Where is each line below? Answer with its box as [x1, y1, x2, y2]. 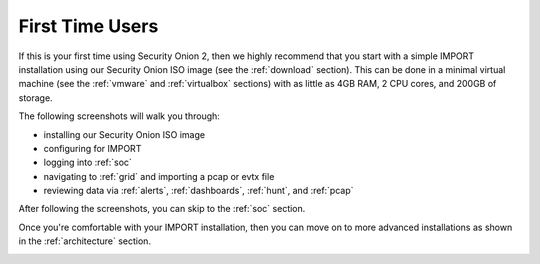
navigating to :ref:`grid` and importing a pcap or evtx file [43, 170, 275, 182]
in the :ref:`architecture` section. [18, 235, 152, 247]
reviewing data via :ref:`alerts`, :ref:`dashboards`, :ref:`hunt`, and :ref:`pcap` [43, 185, 354, 197]
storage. [18, 91, 54, 104]
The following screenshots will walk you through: [18, 110, 220, 122]
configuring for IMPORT [43, 142, 142, 154]
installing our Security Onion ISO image [43, 128, 205, 140]
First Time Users [18, 15, 159, 37]
